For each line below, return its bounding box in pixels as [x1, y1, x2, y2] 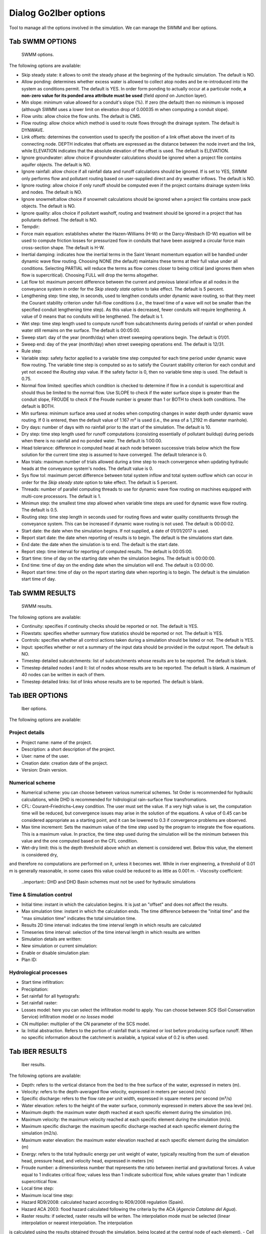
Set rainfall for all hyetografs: [21, 993, 80, 999]
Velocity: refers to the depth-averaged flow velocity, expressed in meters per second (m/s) [21, 1089, 206, 1094]
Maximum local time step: [21, 1192, 74, 1198]
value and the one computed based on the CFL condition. [21, 838, 138, 844]
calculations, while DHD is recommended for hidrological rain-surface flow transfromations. [21, 796, 208, 802]
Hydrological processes [9, 969, 67, 976]
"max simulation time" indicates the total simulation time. [21, 915, 136, 921]
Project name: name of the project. [21, 739, 92, 745]
